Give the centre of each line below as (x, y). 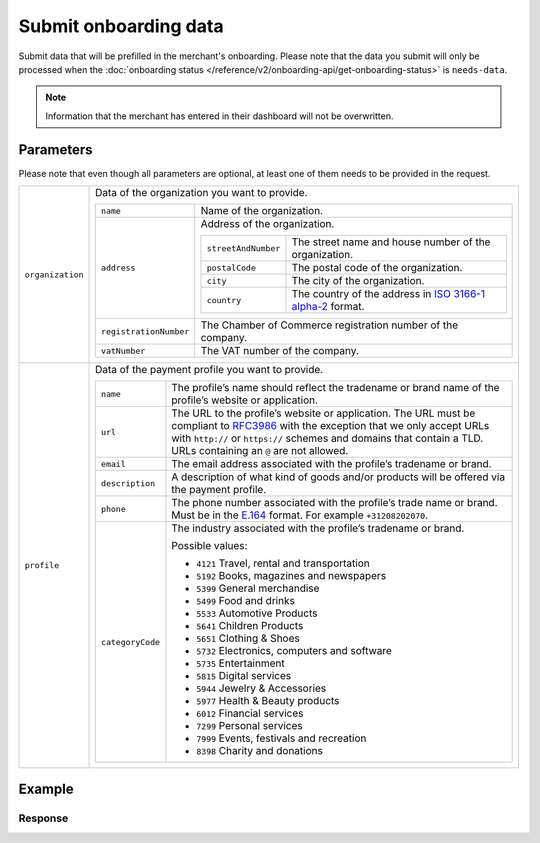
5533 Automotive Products (257, 613)
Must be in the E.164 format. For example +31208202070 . (300, 515)
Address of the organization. (267, 224)
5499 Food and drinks (245, 601)
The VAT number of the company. (280, 351)
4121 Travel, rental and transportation (283, 563)
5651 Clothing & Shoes (248, 638)
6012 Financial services (250, 713)
